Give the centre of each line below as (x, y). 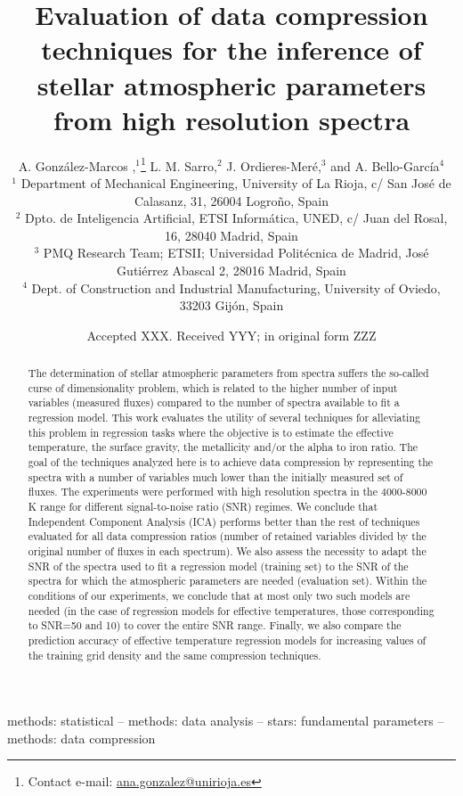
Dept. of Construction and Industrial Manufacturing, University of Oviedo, (236, 287)
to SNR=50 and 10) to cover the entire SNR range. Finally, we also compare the (215, 625)
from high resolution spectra (231, 119)
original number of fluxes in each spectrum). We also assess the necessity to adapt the (227, 550)
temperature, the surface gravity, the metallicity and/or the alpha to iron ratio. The (223, 447)
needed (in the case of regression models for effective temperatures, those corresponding (231, 610)
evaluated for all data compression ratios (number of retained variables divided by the (227, 536)
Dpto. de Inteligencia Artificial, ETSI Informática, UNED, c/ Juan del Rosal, (236, 218)
